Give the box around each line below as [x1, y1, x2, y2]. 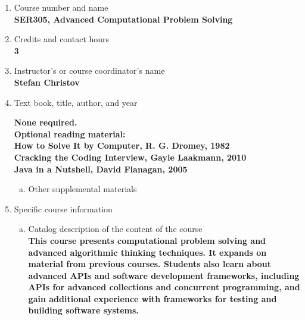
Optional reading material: [14, 127, 126, 140]
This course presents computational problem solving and [28, 234, 266, 246]
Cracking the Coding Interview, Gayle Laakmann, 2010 [14, 150, 247, 163]
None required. [14, 116, 77, 128]
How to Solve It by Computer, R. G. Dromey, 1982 [14, 139, 230, 152]
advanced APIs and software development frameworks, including [28, 269, 300, 281]
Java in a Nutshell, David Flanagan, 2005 [14, 162, 188, 175]
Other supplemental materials [28, 183, 137, 195]
